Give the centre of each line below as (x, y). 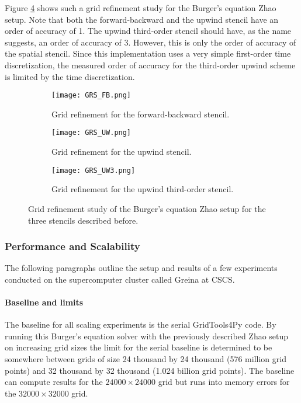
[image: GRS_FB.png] (91, 95)
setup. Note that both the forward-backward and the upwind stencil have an (142, 19)
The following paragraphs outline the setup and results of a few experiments (141, 268)
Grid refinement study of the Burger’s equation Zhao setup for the (147, 208)
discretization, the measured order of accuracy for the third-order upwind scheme (150, 65)
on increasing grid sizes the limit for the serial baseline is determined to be (139, 347)
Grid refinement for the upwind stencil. (122, 152)
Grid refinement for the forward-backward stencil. (141, 114)
